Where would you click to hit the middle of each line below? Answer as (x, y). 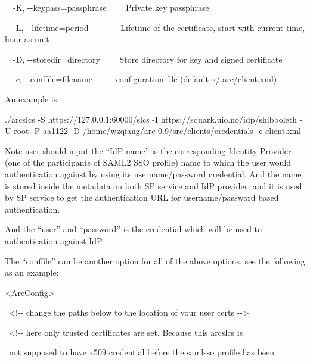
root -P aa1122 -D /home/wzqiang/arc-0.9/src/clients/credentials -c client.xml (157, 131)
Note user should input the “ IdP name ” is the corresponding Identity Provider (148, 150)
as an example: (32, 272)
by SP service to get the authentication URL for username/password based (142, 197)
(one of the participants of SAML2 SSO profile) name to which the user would (148, 162)
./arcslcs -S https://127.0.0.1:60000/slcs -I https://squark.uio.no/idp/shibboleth (151, 119)
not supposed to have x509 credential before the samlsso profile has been (142, 352)
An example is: (32, 99)
